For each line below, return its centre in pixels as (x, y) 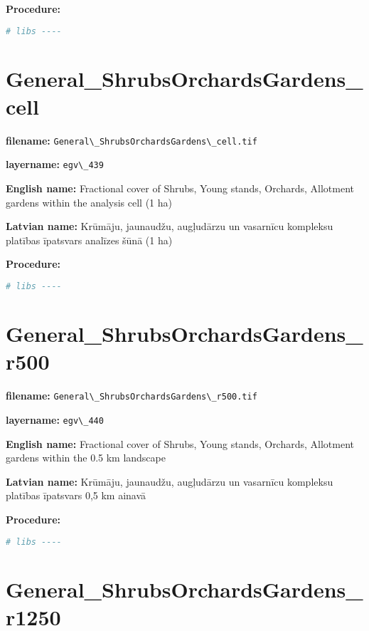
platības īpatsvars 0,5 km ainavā (76, 495)
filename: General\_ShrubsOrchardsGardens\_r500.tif (132, 396)
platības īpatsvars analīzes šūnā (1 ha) (89, 240)
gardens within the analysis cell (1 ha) (89, 202)
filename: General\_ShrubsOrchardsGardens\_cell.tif (132, 140)
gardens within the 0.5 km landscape (86, 458)
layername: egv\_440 (55, 419)
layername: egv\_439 (55, 164)
